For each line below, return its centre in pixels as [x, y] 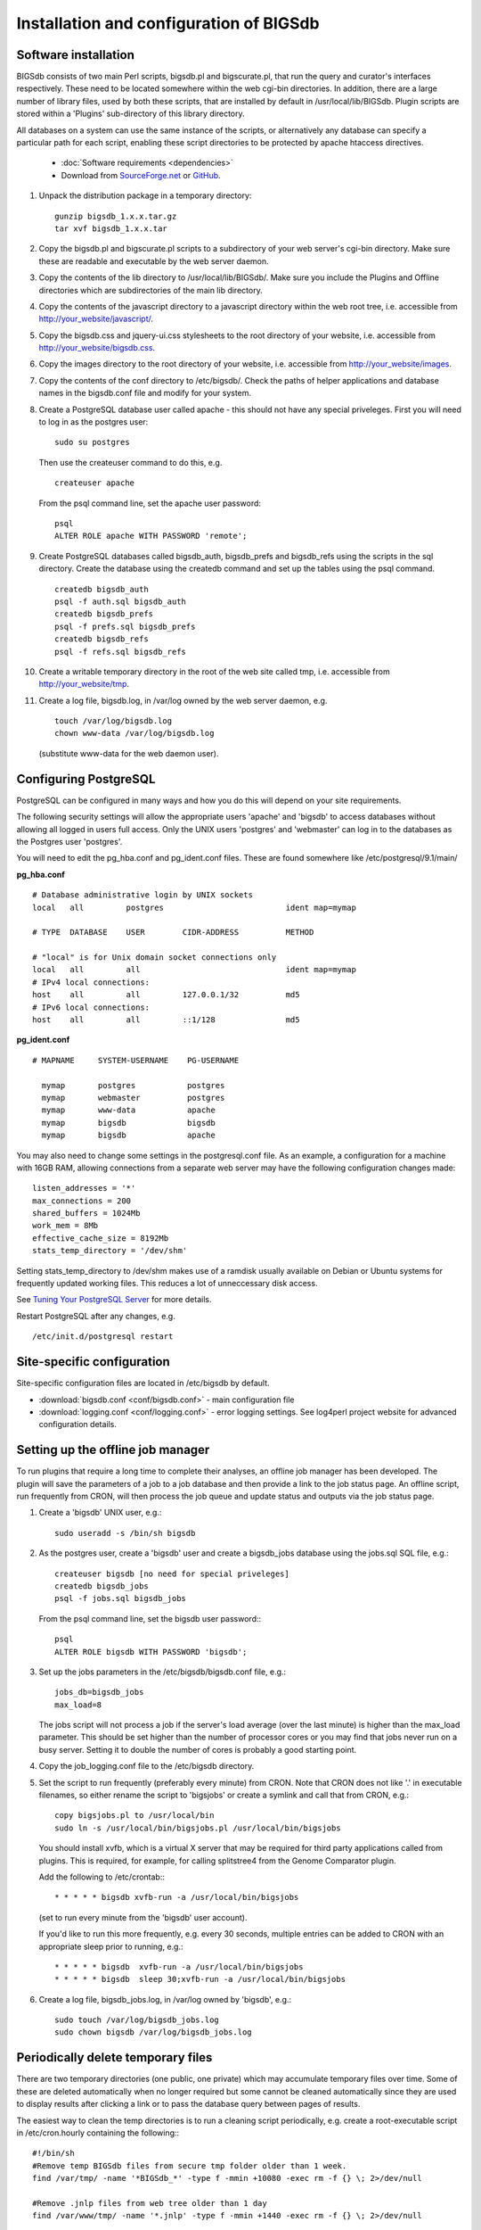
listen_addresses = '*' [84, 1188]
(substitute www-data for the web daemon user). [129, 753]
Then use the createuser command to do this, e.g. [130, 462]
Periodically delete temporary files [114, 2057]
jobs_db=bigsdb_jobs [99, 1692]
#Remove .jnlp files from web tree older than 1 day [150, 2203]
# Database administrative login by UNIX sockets [143, 895]
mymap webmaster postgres [133, 1098]
